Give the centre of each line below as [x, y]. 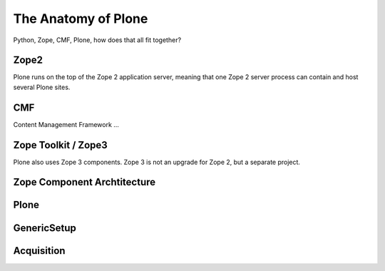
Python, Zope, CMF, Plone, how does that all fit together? [97, 40]
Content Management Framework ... [66, 124]
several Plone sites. [42, 87]
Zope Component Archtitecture [84, 182]
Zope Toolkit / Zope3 [61, 145]
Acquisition [39, 251]
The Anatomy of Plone [81, 19]
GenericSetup [45, 228]
